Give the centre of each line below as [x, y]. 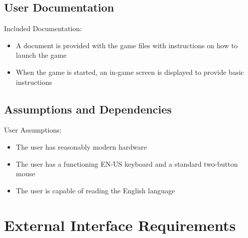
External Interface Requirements [120, 225]
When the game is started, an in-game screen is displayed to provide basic [130, 72]
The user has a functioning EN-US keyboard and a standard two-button [127, 163]
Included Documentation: [43, 28]
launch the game [41, 55]
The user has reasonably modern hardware [81, 146]
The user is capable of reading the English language [95, 190]
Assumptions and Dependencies [88, 109]
